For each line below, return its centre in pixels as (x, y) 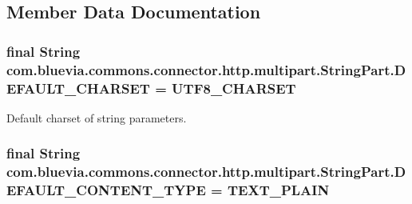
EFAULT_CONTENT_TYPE (106, 190)
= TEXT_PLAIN (270, 190)
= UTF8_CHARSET (226, 88)
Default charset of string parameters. (97, 117)
